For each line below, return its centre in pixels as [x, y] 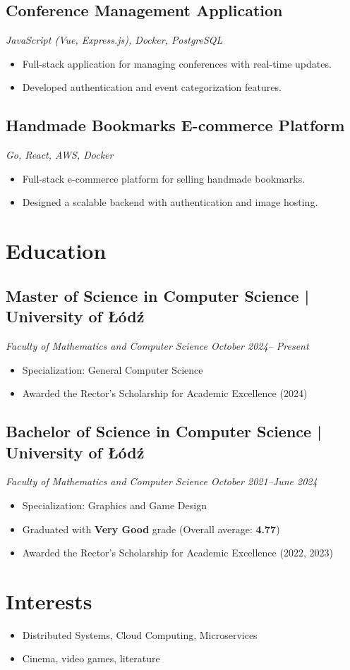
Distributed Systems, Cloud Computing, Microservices [140, 634]
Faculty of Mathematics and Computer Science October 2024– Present [157, 345]
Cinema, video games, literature [91, 658]
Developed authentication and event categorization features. [152, 87]
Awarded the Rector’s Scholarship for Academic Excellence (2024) [165, 393]
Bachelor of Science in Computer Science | [164, 431]
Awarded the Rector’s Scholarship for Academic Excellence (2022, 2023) [177, 553]
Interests [49, 601]
